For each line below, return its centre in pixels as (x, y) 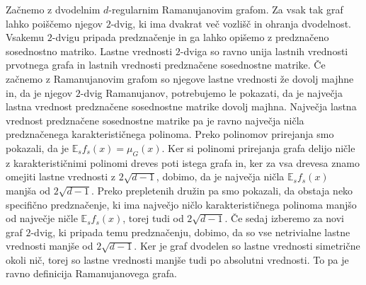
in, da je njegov (39, 92)
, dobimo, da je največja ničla (220, 176)
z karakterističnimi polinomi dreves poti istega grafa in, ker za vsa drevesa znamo (183, 162)
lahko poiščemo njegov (54, 23)
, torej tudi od (153, 218)
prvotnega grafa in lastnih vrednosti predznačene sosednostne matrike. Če (166, 65)
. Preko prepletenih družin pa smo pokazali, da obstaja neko (222, 190)
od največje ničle (42, 218)
